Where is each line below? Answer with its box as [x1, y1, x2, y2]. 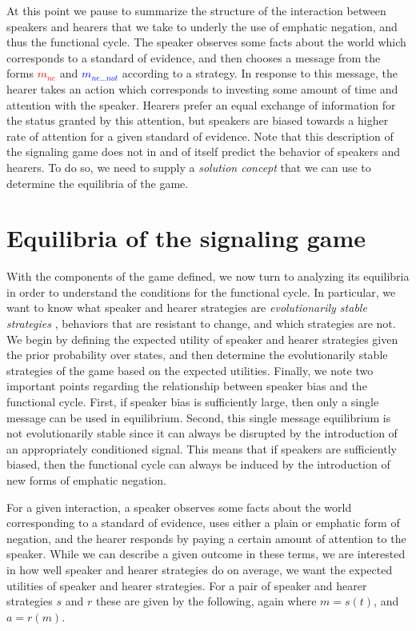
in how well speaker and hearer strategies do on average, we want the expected [6, 561, 393, 577]
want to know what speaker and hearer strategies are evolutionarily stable [6, 299, 367, 316]
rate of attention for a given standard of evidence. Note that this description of [6, 127, 394, 144]
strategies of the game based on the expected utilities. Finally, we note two [6, 361, 374, 378]
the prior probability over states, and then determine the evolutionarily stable [6, 346, 388, 363]
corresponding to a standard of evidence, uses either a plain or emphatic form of [6, 514, 400, 531]
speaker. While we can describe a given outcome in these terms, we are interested [6, 545, 406, 562]
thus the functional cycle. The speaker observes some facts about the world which [6, 34, 406, 50]
